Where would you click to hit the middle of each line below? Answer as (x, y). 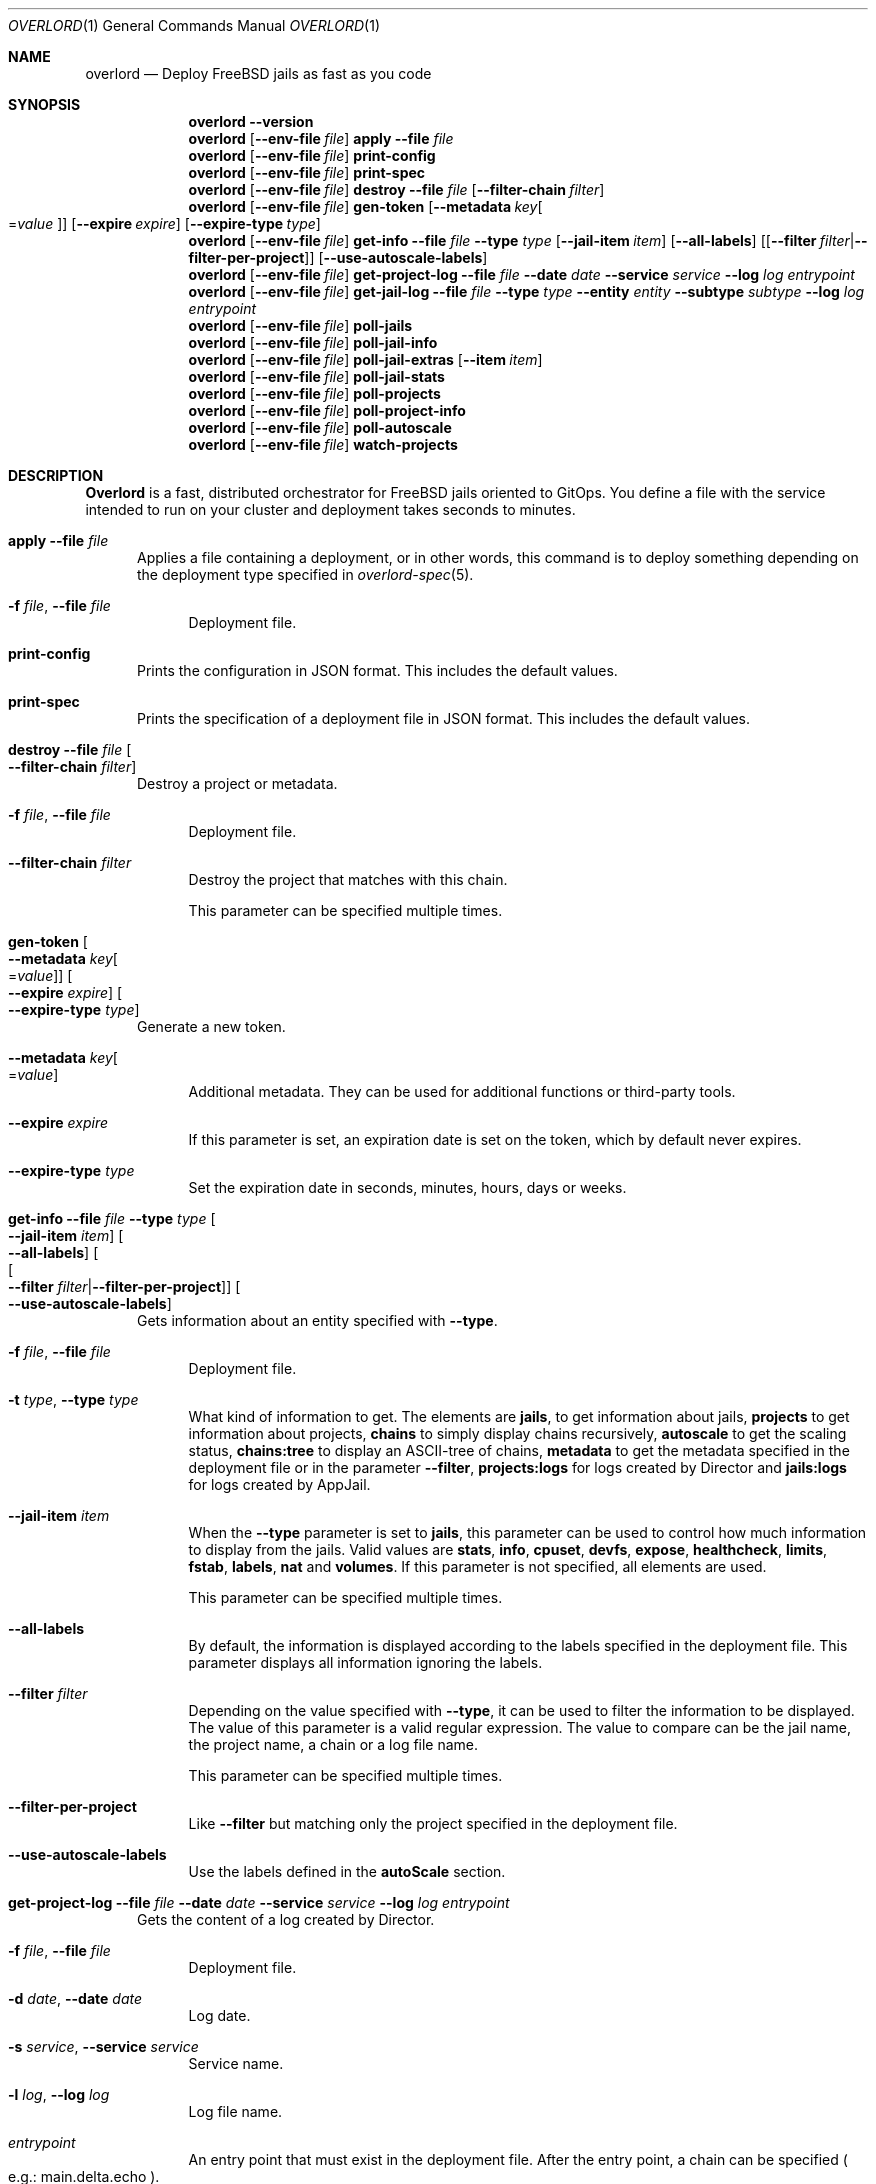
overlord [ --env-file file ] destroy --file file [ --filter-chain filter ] (396, 189)
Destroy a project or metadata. (237, 783)
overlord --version (251, 121)
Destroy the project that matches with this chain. (348, 879)
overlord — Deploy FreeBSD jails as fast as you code (258, 73)
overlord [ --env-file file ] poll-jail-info (313, 342)
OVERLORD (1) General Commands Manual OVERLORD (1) (194, 25)
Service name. (236, 2063)
